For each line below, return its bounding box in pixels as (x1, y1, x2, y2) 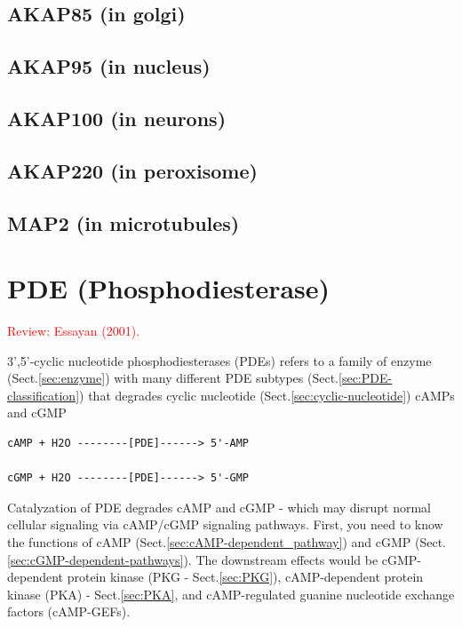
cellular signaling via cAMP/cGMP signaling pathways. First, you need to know (7, 515, 443, 534)
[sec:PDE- (339, 369, 393, 387)
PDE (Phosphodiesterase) (7, 270, 331, 306)
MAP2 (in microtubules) (7, 209, 240, 236)
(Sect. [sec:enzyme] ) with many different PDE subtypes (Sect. (7, 369, 339, 387)
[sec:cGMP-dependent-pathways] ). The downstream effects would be (7, 550, 378, 568)
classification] (7, 385, 80, 404)
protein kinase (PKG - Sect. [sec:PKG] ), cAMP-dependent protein (67, 567, 424, 586)
